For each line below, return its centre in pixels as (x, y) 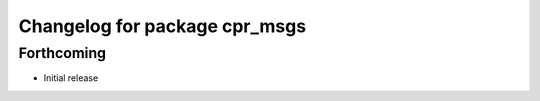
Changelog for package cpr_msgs (162, 26)
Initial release (71, 78)
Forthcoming (62, 53)
